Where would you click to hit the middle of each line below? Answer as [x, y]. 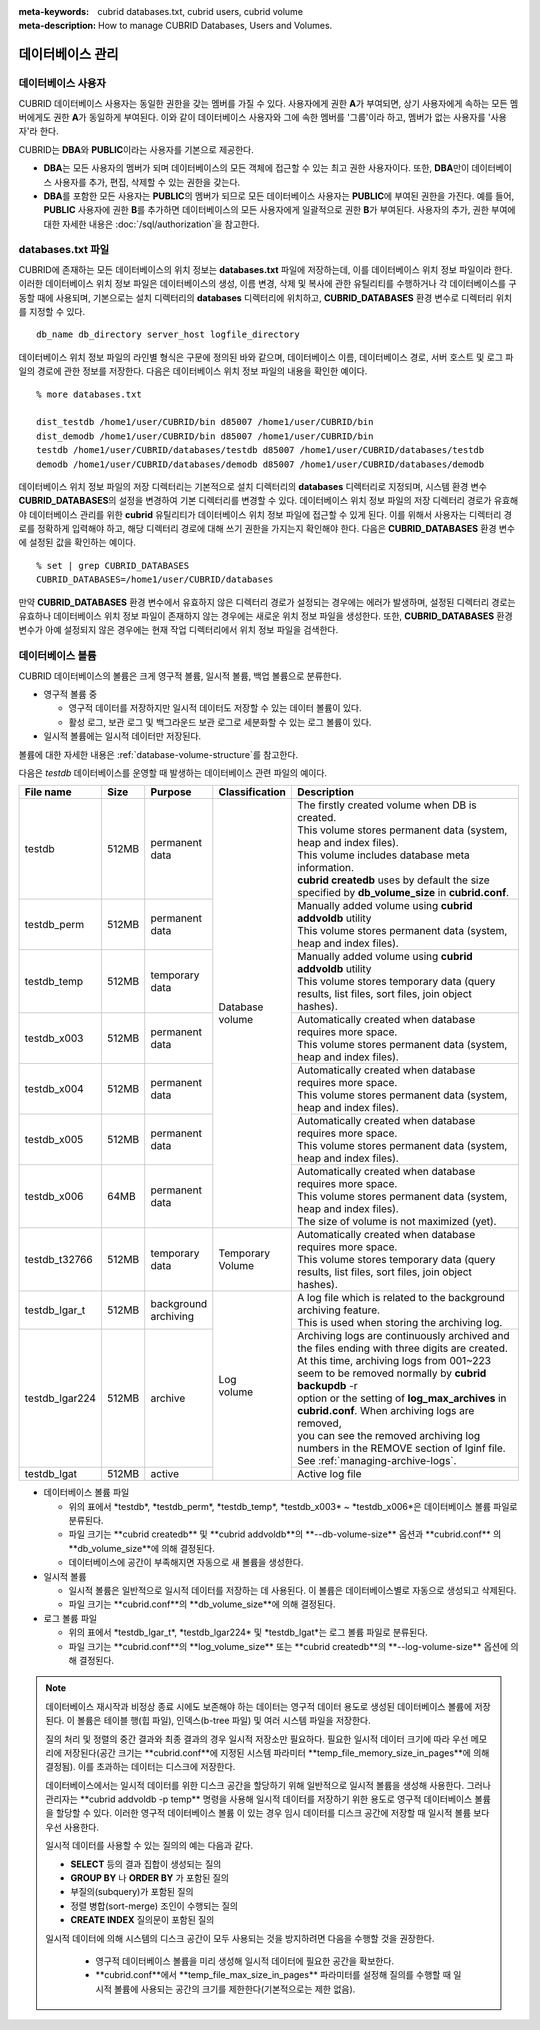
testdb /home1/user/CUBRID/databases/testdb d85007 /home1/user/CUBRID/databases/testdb [260, 450]
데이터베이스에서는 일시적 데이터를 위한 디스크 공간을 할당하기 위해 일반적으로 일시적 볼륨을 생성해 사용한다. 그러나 [268, 1785]
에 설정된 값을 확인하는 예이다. [77, 542]
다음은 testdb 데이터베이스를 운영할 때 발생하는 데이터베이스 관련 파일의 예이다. [173, 772]
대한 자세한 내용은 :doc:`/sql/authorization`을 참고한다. [151, 224]
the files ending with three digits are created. [402, 1348]
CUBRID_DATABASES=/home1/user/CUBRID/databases [155, 579]
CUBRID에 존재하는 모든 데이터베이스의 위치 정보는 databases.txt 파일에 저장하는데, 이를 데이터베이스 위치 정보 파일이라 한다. [266, 269]
